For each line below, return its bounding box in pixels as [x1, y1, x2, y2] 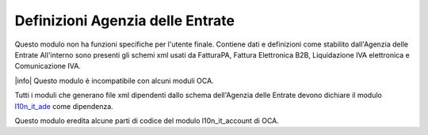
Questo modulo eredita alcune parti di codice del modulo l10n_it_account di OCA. [14, 115, 279, 126]
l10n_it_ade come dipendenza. [14, 101, 114, 111]
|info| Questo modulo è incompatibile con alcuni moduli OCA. [14, 76, 214, 85]
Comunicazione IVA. [14, 62, 81, 71]
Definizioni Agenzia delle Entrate [14, 12, 235, 29]
